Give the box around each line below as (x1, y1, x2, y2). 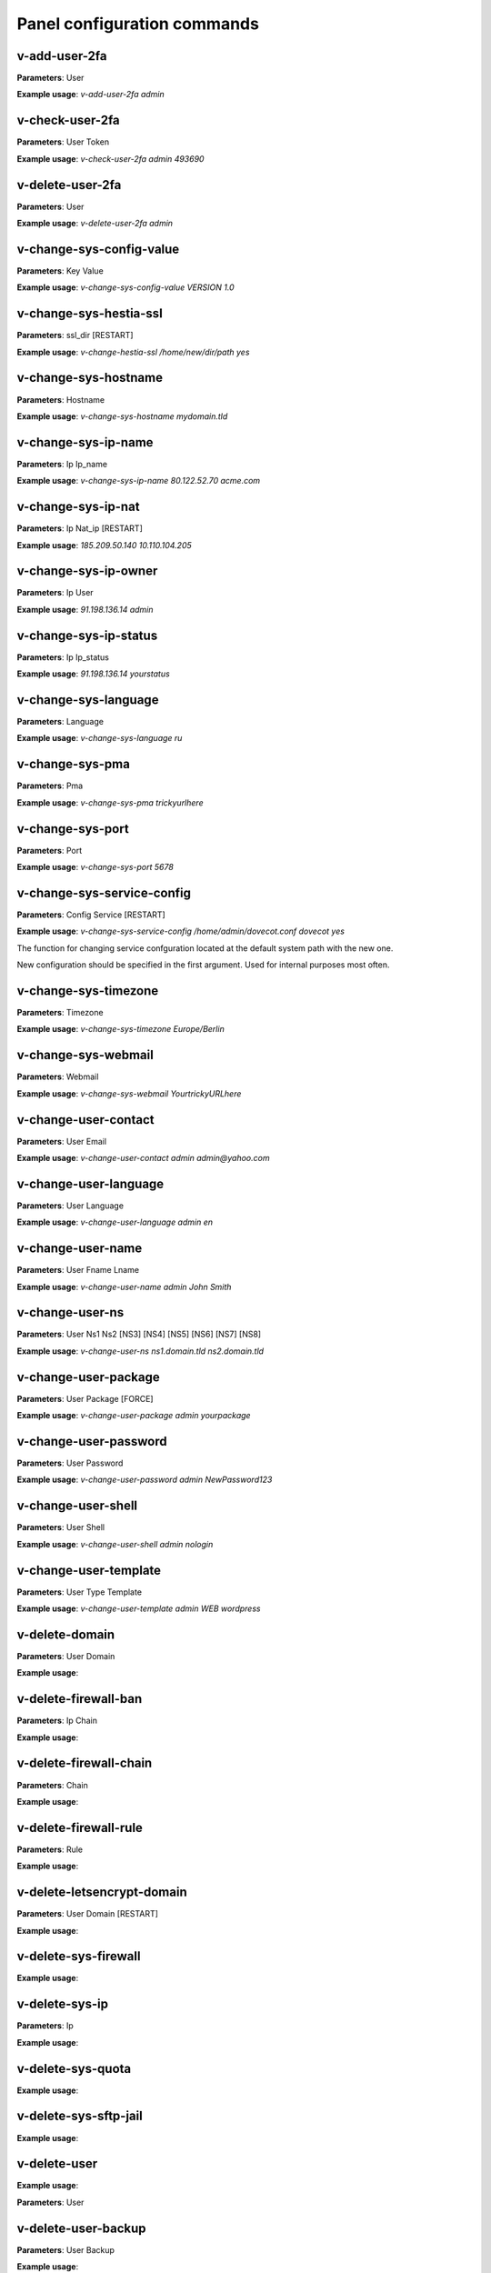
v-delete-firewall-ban (16, 1691, 143, 1707)
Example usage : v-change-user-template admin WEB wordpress (16, 1603, 261, 1614)
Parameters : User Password (16, 1457, 124, 1468)
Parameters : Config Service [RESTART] (16, 909, 165, 920)
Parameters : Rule (16, 1844, 84, 1855)
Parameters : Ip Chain (16, 1715, 97, 1727)
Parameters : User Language (16, 1200, 125, 1211)
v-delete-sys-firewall (16, 1948, 141, 1964)
